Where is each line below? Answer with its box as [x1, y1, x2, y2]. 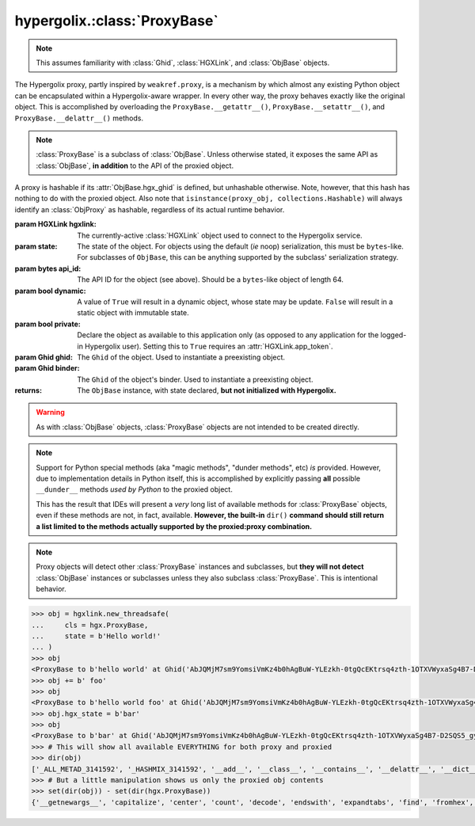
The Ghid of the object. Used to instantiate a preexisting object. [77, 352, 285, 362]
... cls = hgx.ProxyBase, [31, 620, 149, 630]
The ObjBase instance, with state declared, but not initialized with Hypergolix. [77, 386, 336, 395]
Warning [36, 408, 65, 417]
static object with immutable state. [77, 308, 189, 318]
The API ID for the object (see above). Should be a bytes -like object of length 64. [77, 275, 344, 284]
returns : [14, 386, 43, 395]
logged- [380, 330, 407, 340]
